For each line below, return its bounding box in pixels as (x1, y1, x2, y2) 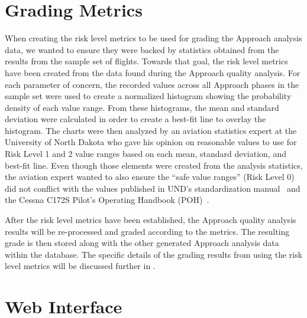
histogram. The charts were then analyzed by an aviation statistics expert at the (5, 124, 297, 136)
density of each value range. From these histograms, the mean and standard (5, 101, 279, 113)
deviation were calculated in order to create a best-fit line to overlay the (5, 113, 266, 125)
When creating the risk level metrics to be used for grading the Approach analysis (5, 32, 302, 44)
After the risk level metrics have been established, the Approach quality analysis (5, 214, 296, 226)
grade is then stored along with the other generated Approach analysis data (5, 237, 279, 249)
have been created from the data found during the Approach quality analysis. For (5, 66, 300, 78)
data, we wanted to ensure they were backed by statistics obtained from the (5, 43, 279, 55)
